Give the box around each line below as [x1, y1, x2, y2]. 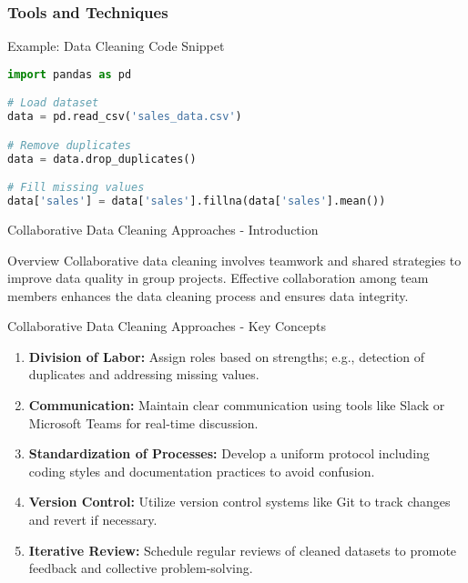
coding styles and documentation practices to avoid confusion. [28, 461, 375, 480]
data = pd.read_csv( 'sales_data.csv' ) [7, 110, 242, 124]
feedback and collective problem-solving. [28, 558, 253, 578]
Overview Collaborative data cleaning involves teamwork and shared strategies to [7, 250, 462, 269]
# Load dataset [7, 96, 99, 110]
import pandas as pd [7, 67, 132, 81]
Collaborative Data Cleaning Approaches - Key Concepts [7, 317, 327, 336]
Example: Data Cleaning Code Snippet [7, 36, 225, 55]
